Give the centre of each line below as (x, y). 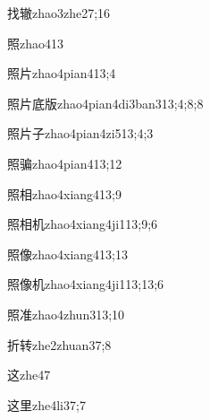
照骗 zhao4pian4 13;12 (65, 163)
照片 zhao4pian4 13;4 (62, 73)
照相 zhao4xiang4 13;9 (64, 193)
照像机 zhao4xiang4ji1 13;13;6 (86, 284)
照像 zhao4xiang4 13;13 (67, 254)
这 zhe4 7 (29, 375)
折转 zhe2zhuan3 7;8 (59, 344)
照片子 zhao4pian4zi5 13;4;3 (80, 133)
